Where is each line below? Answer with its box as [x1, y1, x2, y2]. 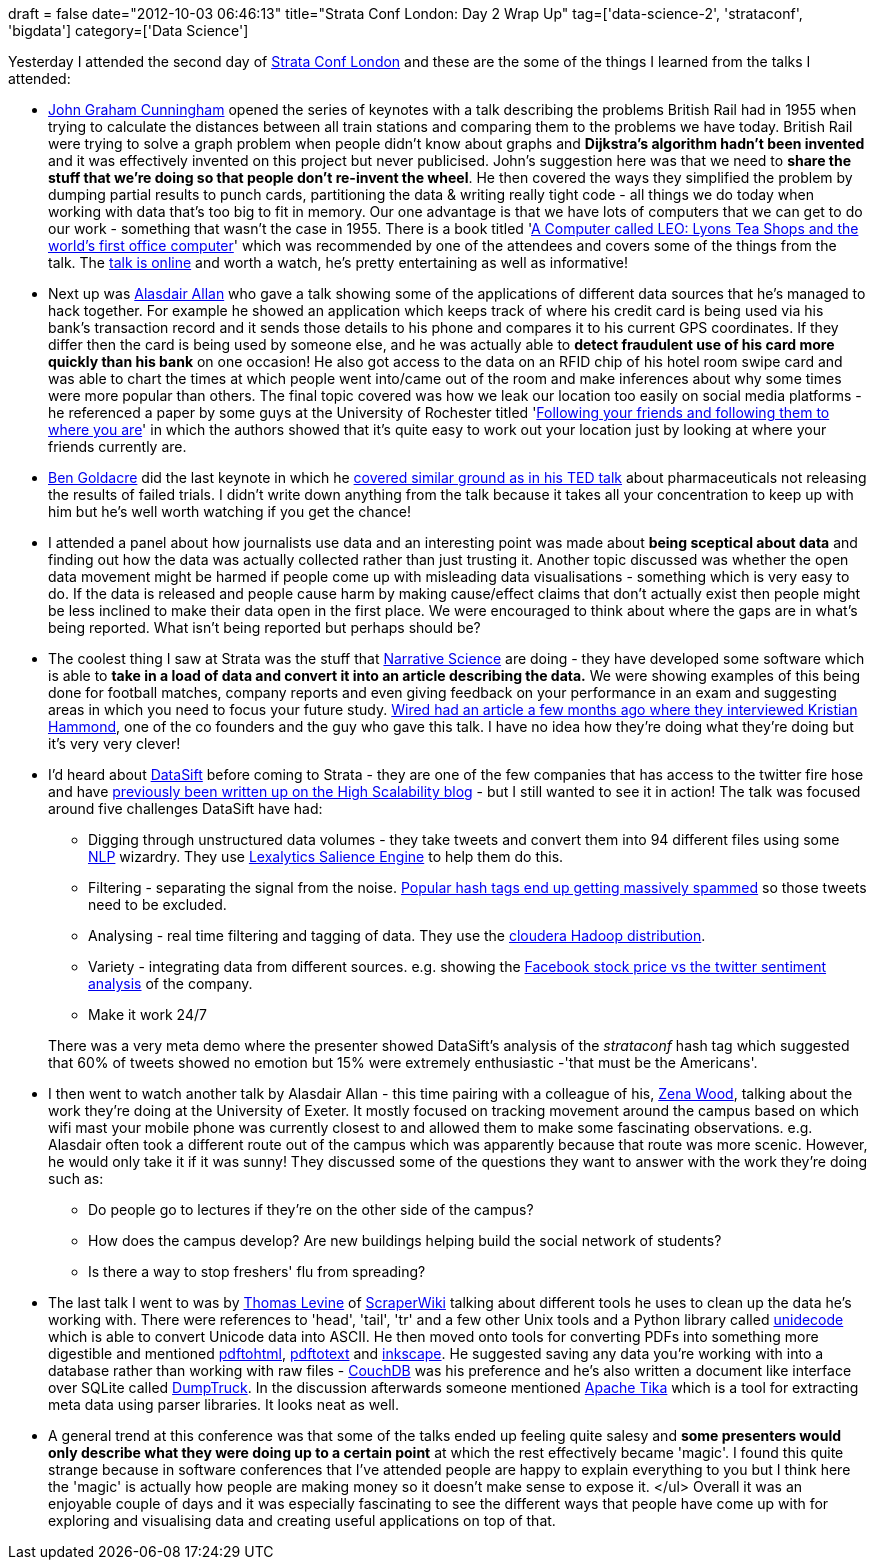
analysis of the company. [88, 975, 253, 992]
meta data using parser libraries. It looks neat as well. [48, 1396, 400, 1413]
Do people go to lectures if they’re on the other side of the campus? [88, 1201, 534, 1218]
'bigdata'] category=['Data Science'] [8, 22, 249, 39]
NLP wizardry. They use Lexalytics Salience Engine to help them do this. [88, 848, 564, 865]
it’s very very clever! [48, 735, 181, 752]
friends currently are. [48, 438, 187, 455]
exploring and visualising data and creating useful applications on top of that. [48, 1512, 556, 1529]
